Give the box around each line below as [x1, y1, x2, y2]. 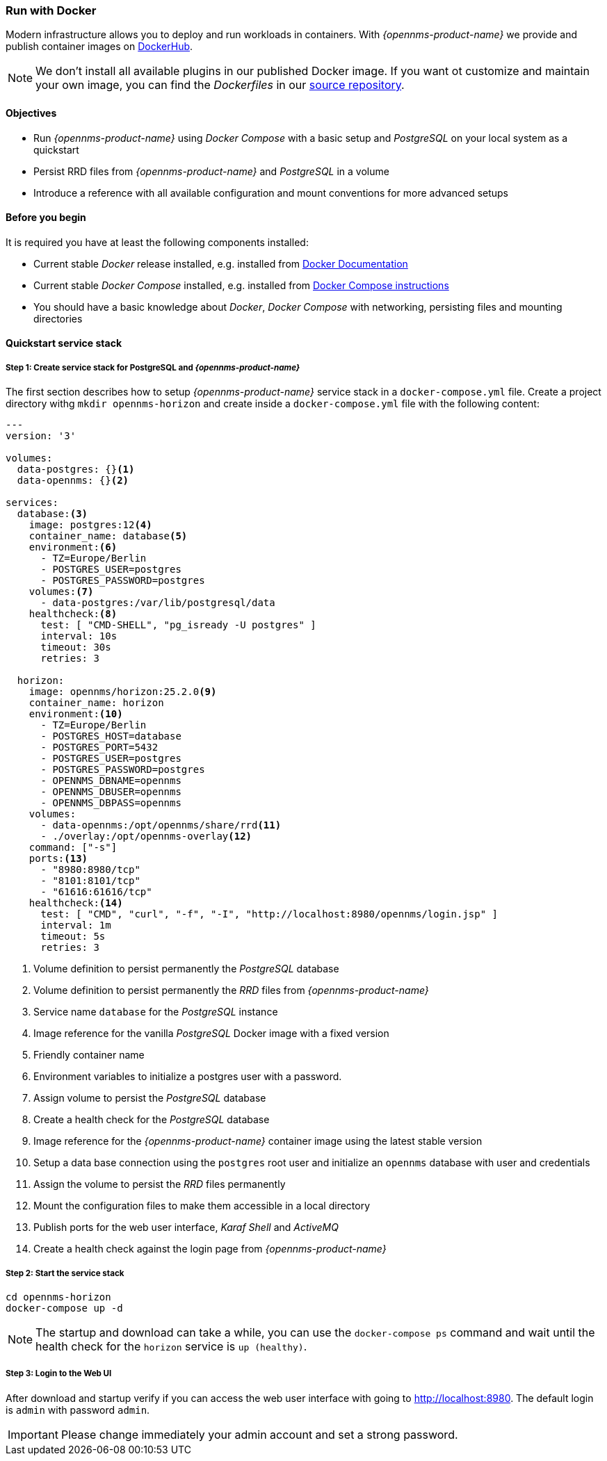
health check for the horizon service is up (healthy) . [35, 1339, 307, 1353]
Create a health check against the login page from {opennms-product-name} [33, 1243, 387, 1255]
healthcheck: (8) [29, 608, 118, 620]
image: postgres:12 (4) [29, 519, 152, 531]
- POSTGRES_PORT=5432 [40, 742, 159, 753]
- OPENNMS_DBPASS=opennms [40, 797, 181, 809]
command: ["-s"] [29, 842, 118, 854]
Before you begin [6, 211, 86, 224]
